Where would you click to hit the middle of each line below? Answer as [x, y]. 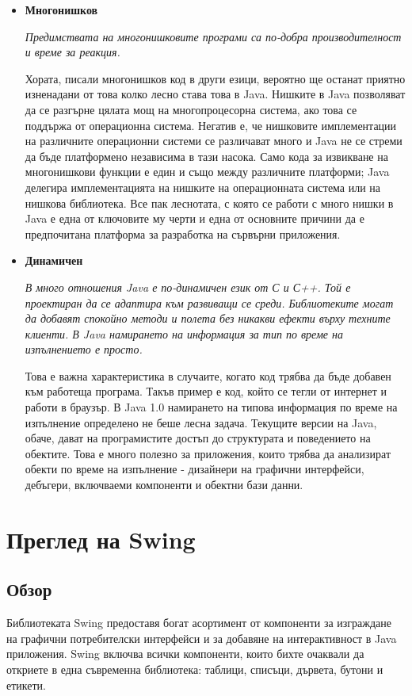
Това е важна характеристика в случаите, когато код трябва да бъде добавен [208, 375]
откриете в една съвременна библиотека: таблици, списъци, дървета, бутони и [195, 669]
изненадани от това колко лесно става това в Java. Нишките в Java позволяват [215, 94]
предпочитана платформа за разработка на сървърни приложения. [183, 233]
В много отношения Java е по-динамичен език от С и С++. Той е [188, 287]
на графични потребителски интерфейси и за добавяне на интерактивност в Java [202, 638]
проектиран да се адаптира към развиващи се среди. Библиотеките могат [209, 302]
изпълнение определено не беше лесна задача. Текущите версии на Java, [201, 422]
